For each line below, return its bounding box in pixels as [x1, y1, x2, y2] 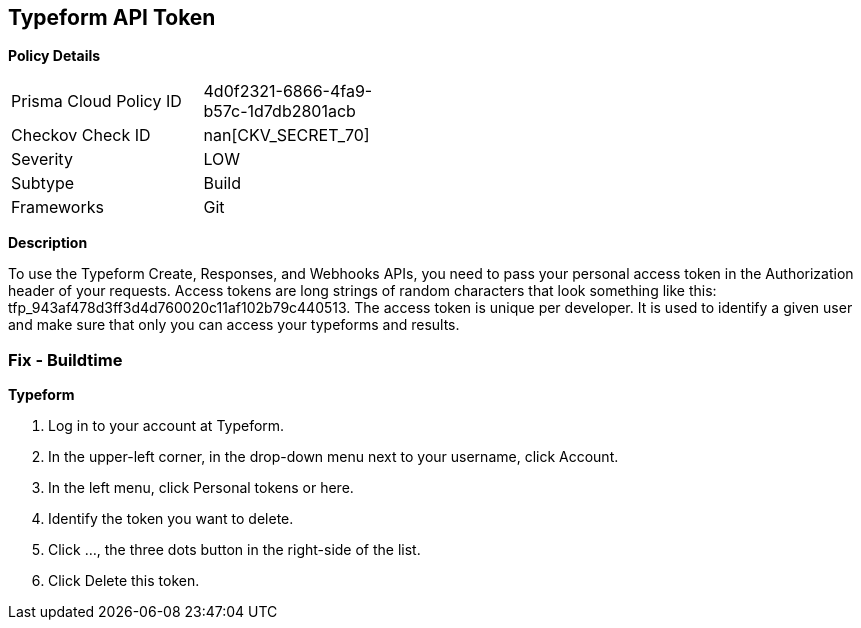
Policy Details [8, 47, 101, 65]
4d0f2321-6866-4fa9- [203, 81, 373, 102]
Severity [11, 149, 73, 170]
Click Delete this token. [48, 572, 200, 590]
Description [8, 234, 88, 252]
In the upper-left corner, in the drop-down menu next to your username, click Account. [48, 448, 619, 466]
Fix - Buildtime [8, 349, 123, 370]
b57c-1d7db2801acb [203, 101, 356, 122]
